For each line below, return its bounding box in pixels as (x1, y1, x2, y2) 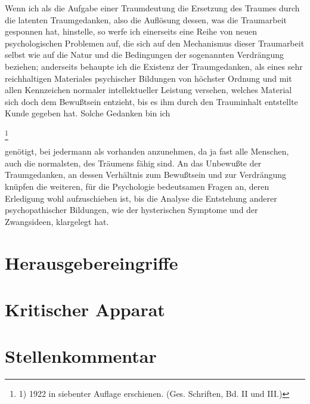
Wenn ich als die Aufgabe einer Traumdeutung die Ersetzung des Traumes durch (5, 2, 300, 14)
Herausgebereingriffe (5, 250, 178, 275)
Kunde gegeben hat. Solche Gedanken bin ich (5, 107, 170, 119)
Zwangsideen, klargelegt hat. (5, 215, 109, 227)
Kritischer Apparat (5, 297, 165, 321)
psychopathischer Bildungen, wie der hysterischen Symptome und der (5, 203, 258, 216)
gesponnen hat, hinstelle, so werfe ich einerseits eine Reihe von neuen (5, 25, 257, 38)
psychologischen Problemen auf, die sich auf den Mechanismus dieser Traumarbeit (5, 36, 305, 49)
